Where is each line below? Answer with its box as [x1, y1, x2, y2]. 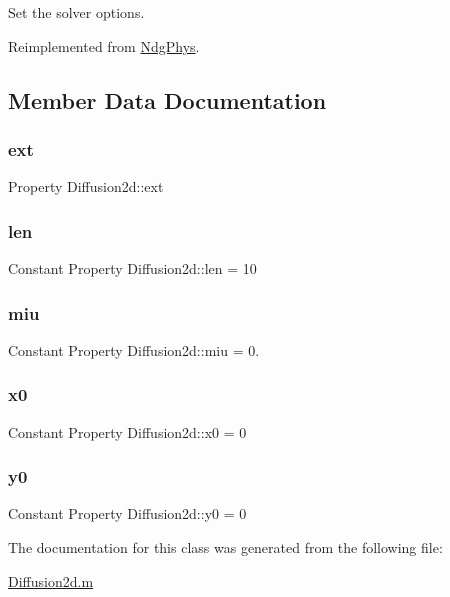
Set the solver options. [8, 2, 145, 22]
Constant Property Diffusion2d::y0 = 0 [8, 503, 247, 524]
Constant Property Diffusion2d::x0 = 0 [8, 421, 247, 442]
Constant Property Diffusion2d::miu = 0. [8, 339, 260, 360]
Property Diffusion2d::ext [8, 176, 164, 197]
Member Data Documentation [8, 84, 327, 115]
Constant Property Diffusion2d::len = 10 [8, 258, 257, 278]
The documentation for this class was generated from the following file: [8, 537, 443, 558]
